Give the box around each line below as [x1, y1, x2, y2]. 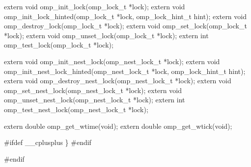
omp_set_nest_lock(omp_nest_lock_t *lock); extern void [4, 85, 182, 95]
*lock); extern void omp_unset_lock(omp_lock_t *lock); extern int [4, 30, 209, 40]
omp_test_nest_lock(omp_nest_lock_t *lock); [4, 104, 148, 114]
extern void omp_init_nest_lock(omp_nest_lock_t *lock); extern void [4, 56, 220, 66]
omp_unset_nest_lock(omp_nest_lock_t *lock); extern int [4, 95, 185, 105]
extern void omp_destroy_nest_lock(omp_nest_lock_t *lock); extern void [4, 75, 231, 86]
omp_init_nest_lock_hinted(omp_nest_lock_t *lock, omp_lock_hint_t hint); [4, 66, 246, 76]
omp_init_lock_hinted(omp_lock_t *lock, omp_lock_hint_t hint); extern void [4, 11, 247, 21]
